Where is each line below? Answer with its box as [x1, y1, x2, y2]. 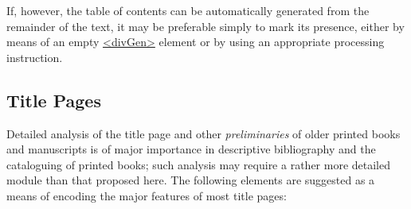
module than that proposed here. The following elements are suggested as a [6, 172, 375, 188]
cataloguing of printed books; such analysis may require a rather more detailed [6, 156, 391, 172]
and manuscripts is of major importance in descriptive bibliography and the [6, 141, 376, 157]
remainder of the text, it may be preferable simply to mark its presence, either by [6, 17, 405, 34]
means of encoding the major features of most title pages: [6, 187, 287, 203]
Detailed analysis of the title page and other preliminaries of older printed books [6, 125, 401, 141]
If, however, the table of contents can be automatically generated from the [6, 2, 370, 18]
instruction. [6, 48, 63, 65]
